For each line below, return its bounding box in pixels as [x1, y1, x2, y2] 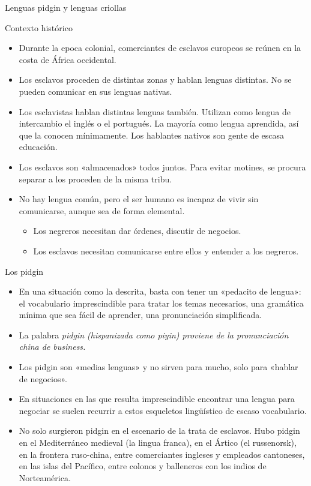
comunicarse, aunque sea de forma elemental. [19, 204, 185, 217]
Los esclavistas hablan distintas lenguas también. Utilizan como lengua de [19, 105, 291, 118]
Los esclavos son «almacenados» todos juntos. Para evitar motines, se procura [19, 160, 306, 173]
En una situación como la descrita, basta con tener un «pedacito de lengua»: [19, 285, 301, 298]
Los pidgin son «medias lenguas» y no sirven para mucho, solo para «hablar [19, 361, 298, 373]
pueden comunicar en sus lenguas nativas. [19, 85, 172, 97]
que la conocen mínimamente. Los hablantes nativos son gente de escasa [19, 128, 284, 141]
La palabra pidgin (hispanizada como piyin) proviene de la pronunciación [19, 328, 289, 341]
